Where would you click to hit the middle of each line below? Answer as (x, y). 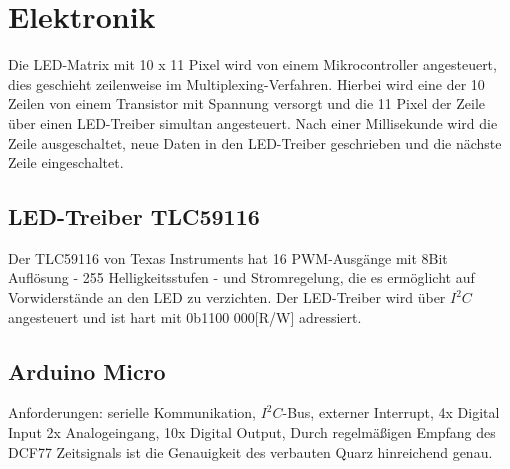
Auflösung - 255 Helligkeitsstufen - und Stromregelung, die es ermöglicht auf (241, 277)
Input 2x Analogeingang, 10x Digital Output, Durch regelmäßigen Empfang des (252, 432)
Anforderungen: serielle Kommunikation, (132, 412)
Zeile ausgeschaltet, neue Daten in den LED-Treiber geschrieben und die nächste (255, 142)
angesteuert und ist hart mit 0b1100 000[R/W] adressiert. (185, 316)
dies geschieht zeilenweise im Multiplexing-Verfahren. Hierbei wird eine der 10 (246, 83)
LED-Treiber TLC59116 (134, 216)
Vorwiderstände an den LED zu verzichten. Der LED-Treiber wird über (227, 297)
